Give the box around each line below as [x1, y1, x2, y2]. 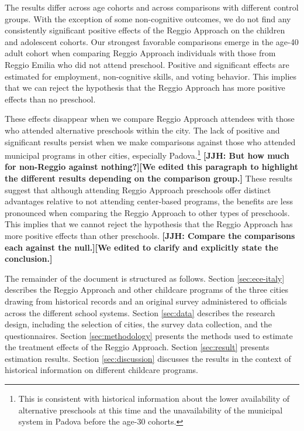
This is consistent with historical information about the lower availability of [18, 392, 290, 405]
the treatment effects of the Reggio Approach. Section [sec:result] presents [5, 341, 270, 353]
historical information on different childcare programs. [5, 364, 198, 376]
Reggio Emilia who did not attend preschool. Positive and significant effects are [5, 58, 289, 70]
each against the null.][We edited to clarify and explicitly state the [5, 241, 278, 253]
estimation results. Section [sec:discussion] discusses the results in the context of [5, 352, 291, 364]
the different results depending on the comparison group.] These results [5, 172, 292, 184]
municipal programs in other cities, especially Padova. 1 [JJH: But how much [5, 148, 289, 161]
